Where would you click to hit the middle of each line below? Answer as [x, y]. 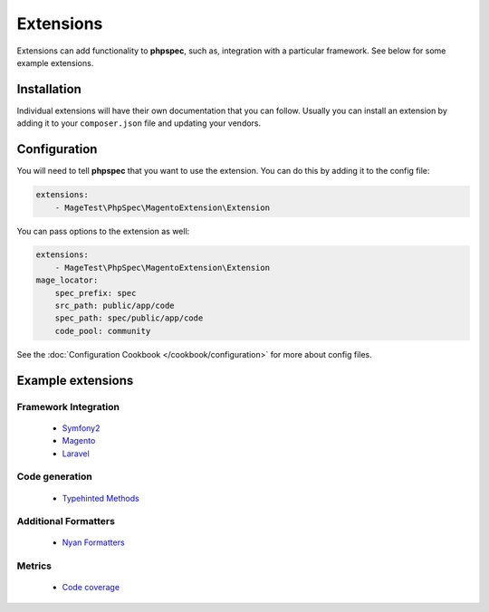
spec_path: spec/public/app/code [129, 318]
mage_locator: [67, 280]
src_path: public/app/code [115, 306]
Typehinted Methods [101, 498]
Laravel [76, 454]
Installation [49, 89]
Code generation [54, 477]
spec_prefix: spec [96, 293]
